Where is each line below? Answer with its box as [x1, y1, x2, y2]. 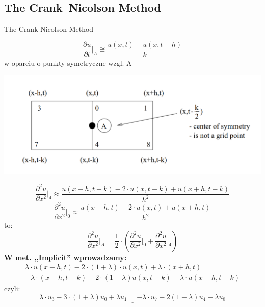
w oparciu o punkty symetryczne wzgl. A [4, 58, 132, 68]
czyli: [4, 283, 20, 294]
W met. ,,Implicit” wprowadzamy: [4, 251, 127, 262]
